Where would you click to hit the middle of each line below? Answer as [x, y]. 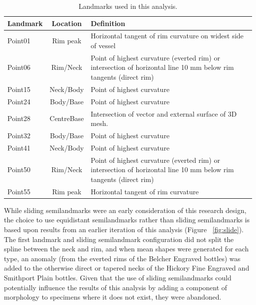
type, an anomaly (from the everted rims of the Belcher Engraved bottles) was [122, 258]
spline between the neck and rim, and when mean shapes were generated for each [126, 249]
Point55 [19, 191]
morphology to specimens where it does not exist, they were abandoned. [113, 297]
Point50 [19, 169]
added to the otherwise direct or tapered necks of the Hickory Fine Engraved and [127, 268]
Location [67, 23]
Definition [108, 23]
